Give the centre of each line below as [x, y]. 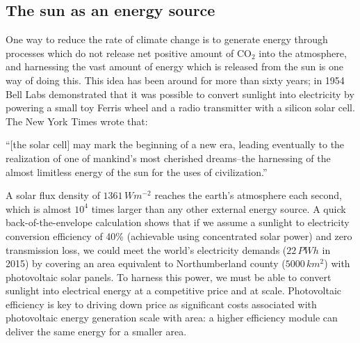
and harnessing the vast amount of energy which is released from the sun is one [174, 66]
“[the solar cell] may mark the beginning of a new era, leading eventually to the [175, 144]
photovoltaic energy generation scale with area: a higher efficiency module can [172, 318]
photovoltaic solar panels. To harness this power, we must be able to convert [169, 277]
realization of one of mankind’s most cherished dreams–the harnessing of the [168, 158]
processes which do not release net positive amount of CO [129, 53]
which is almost [39, 208]
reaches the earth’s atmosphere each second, [248, 195]
